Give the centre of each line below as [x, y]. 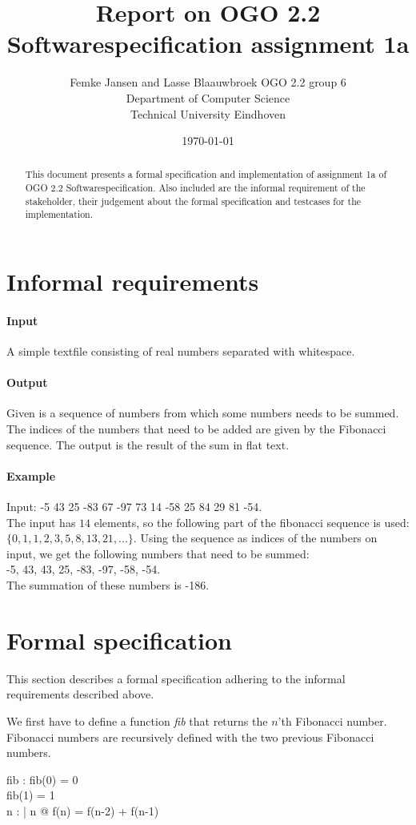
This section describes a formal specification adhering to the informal [176, 678]
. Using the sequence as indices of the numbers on [255, 538]
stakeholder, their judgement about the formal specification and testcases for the [193, 201]
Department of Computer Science [208, 97]
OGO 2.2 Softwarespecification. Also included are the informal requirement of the [195, 188]
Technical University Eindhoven [208, 113]
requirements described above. [80, 694]
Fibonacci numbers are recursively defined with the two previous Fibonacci [190, 736]
